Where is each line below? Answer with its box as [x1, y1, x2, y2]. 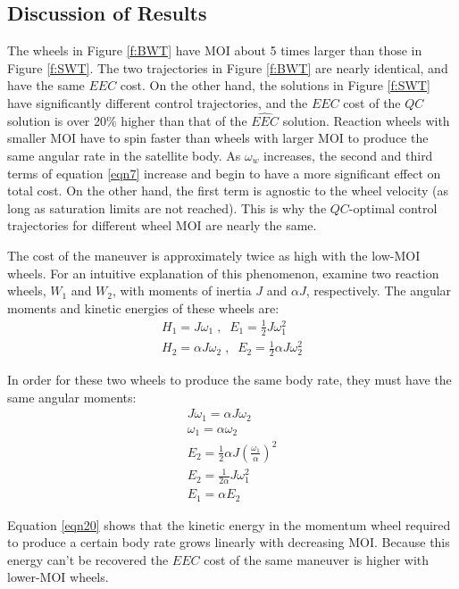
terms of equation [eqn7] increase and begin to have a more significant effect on [7, 163, 441, 182]
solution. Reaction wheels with [282, 111, 450, 129]
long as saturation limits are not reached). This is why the [7, 198, 327, 217]
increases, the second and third [263, 145, 433, 164]
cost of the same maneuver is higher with [204, 550, 430, 568]
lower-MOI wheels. [7, 568, 109, 586]
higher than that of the [121, 111, 247, 129]
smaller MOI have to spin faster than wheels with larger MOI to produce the [7, 129, 429, 147]
